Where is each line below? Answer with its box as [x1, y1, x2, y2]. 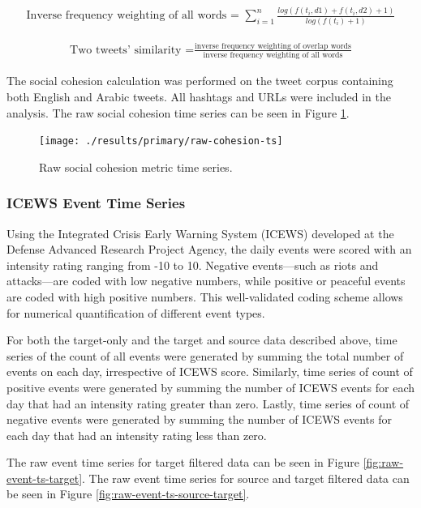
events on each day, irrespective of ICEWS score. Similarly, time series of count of [6, 363, 413, 380]
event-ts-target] [6, 469, 83, 486]
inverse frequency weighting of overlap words [195, 41, 351, 50]
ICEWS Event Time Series [6, 193, 186, 213]
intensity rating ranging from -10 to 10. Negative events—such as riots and [6, 256, 379, 273]
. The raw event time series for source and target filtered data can [82, 469, 410, 486]
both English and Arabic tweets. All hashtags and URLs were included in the [6, 88, 391, 105]
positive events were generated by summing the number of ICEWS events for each [6, 378, 415, 395]
